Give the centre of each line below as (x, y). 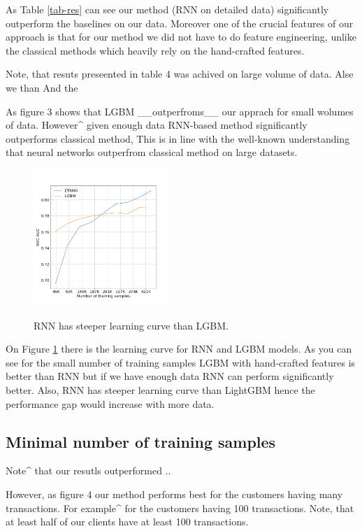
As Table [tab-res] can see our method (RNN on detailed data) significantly (167, 9)
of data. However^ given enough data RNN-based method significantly (157, 125)
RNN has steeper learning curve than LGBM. (131, 325)
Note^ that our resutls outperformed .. (88, 470)
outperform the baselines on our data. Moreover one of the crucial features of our (180, 23)
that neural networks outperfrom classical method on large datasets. (152, 152)
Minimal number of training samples (141, 441)
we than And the (42, 87)
